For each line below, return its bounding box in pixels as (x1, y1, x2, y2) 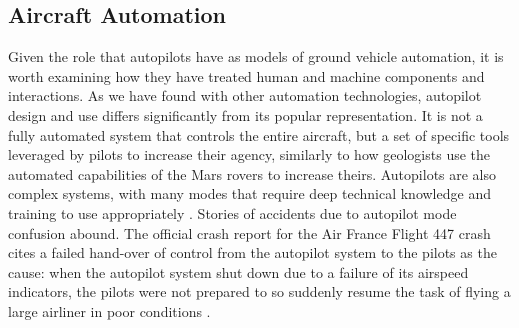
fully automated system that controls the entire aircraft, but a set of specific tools (8, 124, 510, 145)
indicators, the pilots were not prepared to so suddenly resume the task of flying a (8, 281, 511, 302)
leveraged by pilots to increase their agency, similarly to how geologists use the (8, 144, 491, 165)
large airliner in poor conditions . (8, 300, 211, 321)
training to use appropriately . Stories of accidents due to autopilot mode (8, 202, 457, 223)
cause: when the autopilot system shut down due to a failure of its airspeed (8, 261, 469, 282)
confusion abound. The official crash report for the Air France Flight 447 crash (8, 222, 491, 243)
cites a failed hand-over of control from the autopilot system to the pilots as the (8, 242, 497, 263)
